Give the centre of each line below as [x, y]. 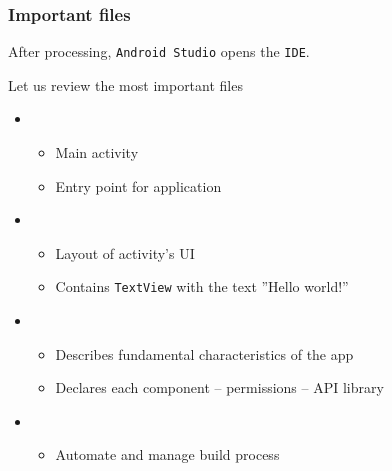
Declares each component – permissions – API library [219, 387]
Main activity [97, 152]
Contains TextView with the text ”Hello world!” [202, 286]
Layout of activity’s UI [125, 252]
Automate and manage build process [167, 454]
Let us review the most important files [125, 84]
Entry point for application [138, 185]
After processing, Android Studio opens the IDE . [159, 51]
